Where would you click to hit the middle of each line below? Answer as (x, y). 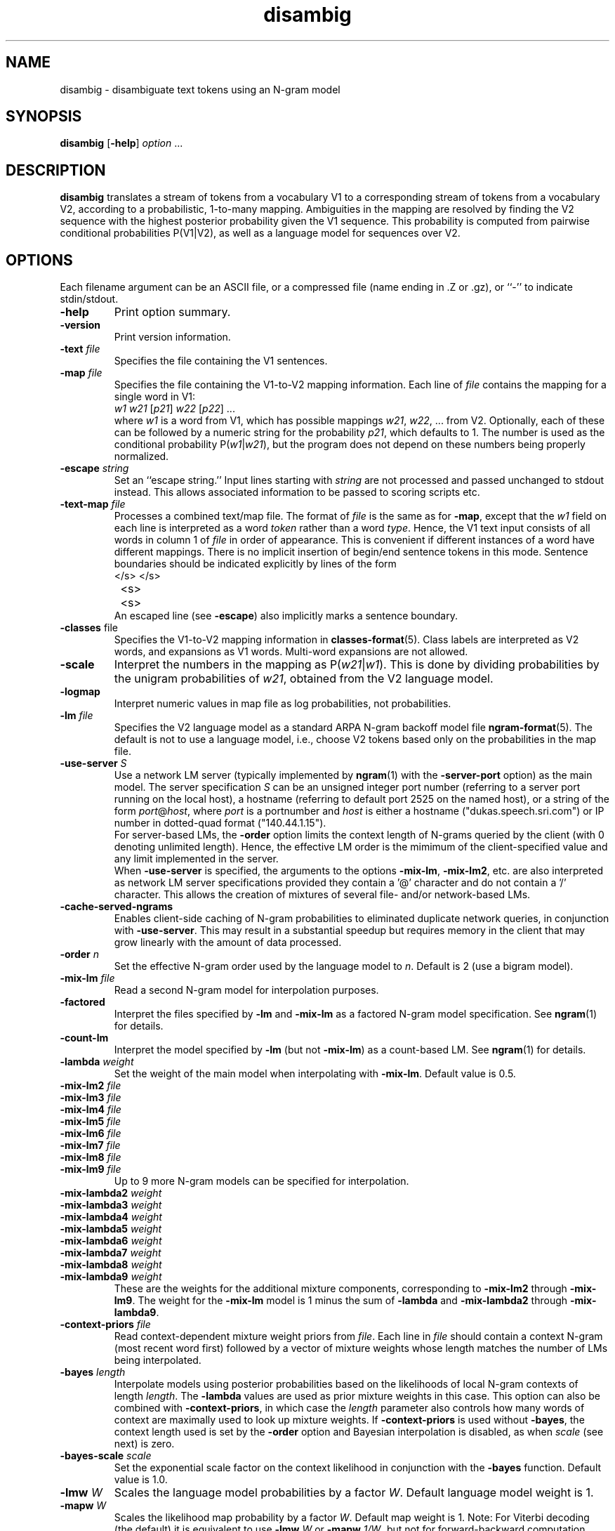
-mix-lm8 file (91, 1157)
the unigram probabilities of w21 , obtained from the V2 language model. (304, 679)
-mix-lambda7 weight (111, 1253)
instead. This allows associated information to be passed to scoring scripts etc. (297, 492)
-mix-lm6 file (91, 1134)
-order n (79, 954)
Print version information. (172, 337)
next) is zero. (144, 1444)
